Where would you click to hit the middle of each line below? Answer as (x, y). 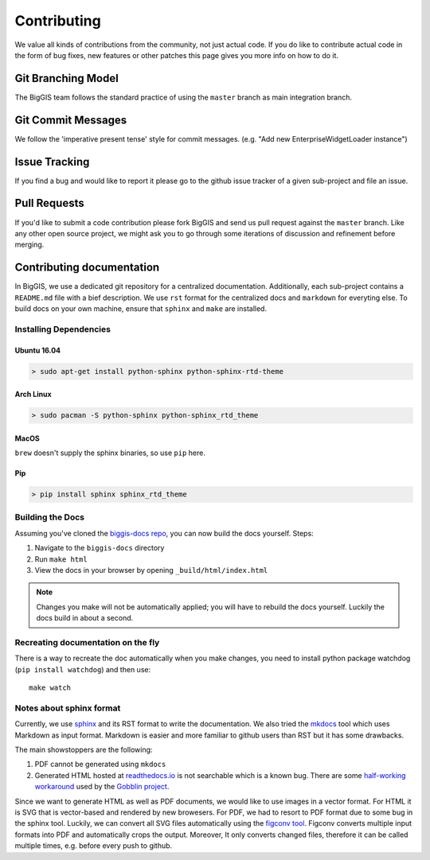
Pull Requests (49, 203)
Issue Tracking (52, 162)
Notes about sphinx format (68, 708)
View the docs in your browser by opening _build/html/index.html (151, 570)
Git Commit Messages (71, 120)
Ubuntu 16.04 (38, 350)
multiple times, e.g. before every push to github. (94, 846)
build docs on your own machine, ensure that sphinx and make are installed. (141, 309)
